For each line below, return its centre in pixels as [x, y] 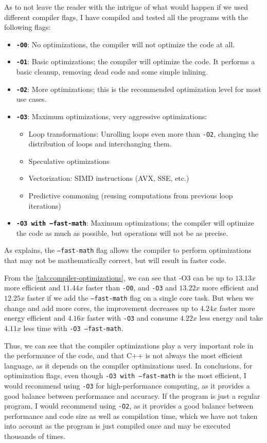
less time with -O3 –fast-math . [73, 328]
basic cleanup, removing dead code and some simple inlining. [112, 72]
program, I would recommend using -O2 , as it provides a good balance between [129, 406]
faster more [237, 308]
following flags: [28, 27]
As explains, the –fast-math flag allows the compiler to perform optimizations [128, 250]
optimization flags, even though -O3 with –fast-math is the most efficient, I [125, 375]
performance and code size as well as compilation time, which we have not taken [131, 416]
